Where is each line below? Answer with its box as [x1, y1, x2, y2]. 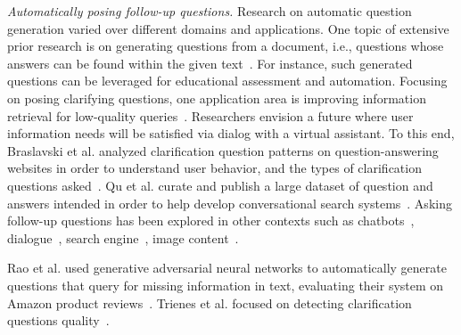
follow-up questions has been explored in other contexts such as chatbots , [7, 211, 415, 230]
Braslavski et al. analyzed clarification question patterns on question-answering [7, 141, 439, 159]
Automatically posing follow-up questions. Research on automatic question [7, 2, 412, 20]
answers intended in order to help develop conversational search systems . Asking [7, 193, 452, 212]
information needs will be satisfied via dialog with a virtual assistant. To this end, [7, 124, 455, 143]
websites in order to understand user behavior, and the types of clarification [7, 159, 422, 177]
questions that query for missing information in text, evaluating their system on [7, 275, 444, 294]
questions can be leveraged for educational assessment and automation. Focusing [7, 71, 448, 90]
